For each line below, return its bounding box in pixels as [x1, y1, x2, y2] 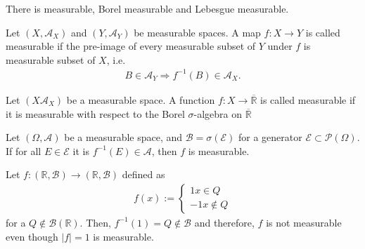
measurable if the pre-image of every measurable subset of [6, 39, 256, 53]
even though [6, 229, 58, 243]
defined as [122, 167, 165, 182]
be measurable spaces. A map [134, 25, 261, 39]
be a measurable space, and [64, 130, 183, 144]
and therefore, [194, 215, 255, 229]
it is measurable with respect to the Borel [6, 106, 185, 121]
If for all [6, 143, 41, 158]
